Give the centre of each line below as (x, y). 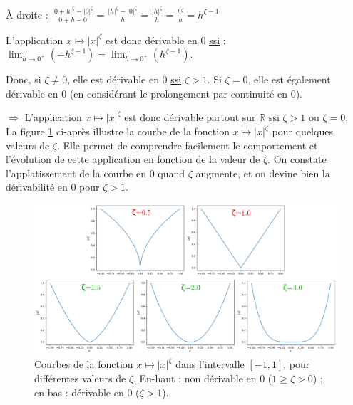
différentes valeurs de (80, 378)
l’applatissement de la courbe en (76, 173)
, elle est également (289, 79)
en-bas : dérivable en (79, 392)
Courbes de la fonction (84, 364)
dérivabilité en (37, 187)
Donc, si (24, 79)
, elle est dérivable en (113, 79)
